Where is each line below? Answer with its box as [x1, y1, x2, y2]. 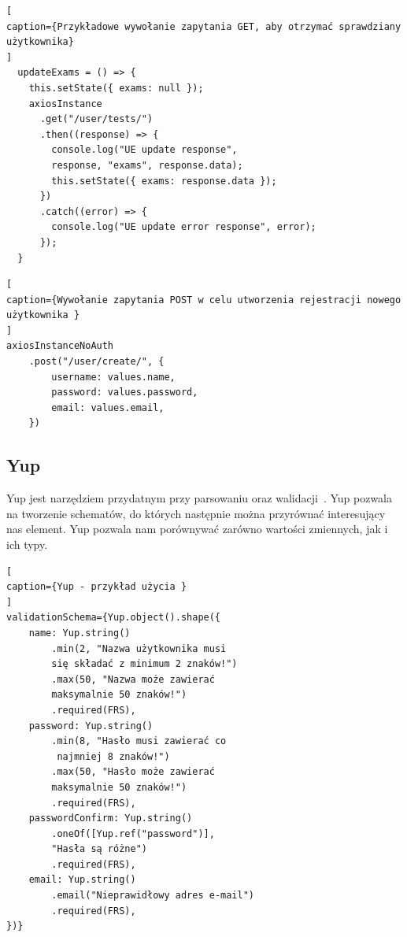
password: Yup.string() [28, 720, 154, 731]
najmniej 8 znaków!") [57, 750, 170, 762]
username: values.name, [51, 371, 176, 383]
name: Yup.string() [28, 627, 131, 639]
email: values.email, [51, 402, 165, 413]
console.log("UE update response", [51, 144, 238, 156]
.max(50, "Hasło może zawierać [51, 766, 215, 778]
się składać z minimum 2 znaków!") [51, 658, 238, 670]
